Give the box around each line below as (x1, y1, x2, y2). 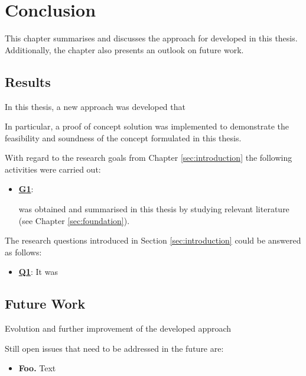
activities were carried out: (5, 163, 101, 175)
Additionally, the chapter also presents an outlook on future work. (5, 43, 244, 56)
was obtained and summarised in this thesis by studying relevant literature (18, 203, 289, 215)
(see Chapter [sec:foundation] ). (18, 214, 130, 226)
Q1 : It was (18, 265, 58, 278)
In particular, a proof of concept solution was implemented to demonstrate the (5, 120, 289, 132)
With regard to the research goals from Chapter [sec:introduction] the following (5, 151, 292, 164)
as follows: (5, 245, 42, 258)
